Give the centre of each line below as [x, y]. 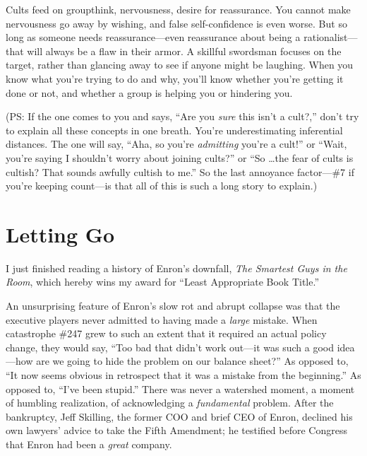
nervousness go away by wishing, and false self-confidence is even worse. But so [176, 23]
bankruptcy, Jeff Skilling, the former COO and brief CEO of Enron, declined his [179, 416]
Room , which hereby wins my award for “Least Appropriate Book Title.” [162, 282]
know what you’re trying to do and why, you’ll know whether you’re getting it [175, 78]
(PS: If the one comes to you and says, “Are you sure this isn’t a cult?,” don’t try [182, 116]
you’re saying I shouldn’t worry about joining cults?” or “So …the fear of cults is [180, 157]
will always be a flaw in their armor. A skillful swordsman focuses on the [184, 51]
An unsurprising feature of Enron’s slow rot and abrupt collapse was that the [173, 306]
